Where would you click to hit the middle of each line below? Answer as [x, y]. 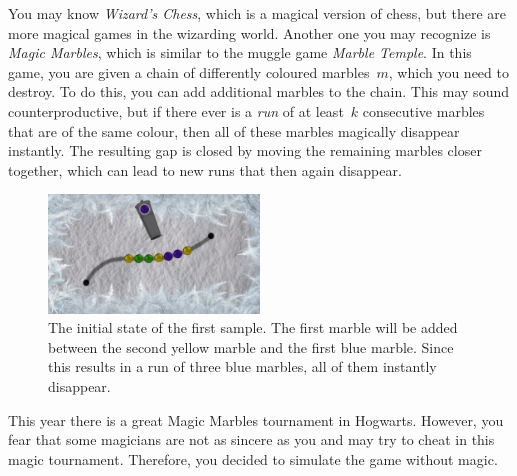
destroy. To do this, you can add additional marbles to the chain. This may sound [258, 91]
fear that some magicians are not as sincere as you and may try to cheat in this [251, 439]
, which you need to [448, 71]
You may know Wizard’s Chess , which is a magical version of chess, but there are [257, 13]
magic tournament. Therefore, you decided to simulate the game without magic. [253, 458]
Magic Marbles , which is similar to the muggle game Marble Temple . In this [240, 52]
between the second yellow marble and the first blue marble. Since [251, 346]
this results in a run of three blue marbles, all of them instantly [242, 366]
